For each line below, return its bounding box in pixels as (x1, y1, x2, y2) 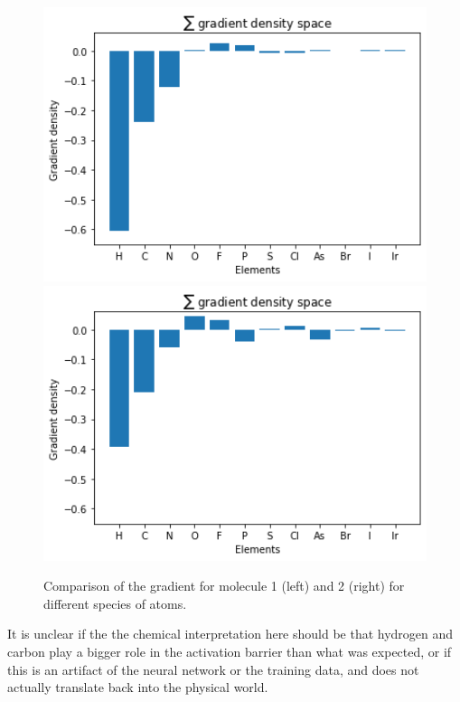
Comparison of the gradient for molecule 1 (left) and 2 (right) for (43, 576, 405, 595)
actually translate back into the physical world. (7, 678, 268, 697)
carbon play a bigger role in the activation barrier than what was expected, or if (7, 641, 452, 660)
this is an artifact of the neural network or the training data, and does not (7, 659, 419, 678)
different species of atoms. (43, 593, 187, 612)
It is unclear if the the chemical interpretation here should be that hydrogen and (7, 624, 454, 643)
